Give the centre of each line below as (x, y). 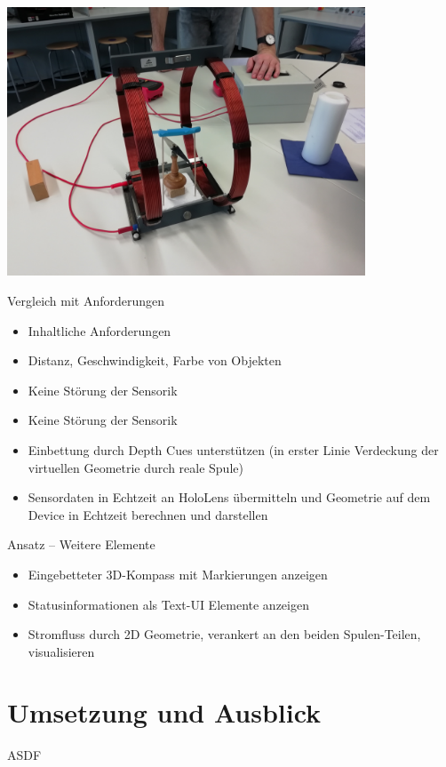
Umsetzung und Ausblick (164, 712)
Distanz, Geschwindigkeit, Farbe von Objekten (155, 360)
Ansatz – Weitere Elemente (81, 544)
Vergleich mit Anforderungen (86, 300)
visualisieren (61, 651)
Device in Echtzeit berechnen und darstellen (148, 514)
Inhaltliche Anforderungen (100, 330)
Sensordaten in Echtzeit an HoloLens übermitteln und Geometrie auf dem (229, 497)
